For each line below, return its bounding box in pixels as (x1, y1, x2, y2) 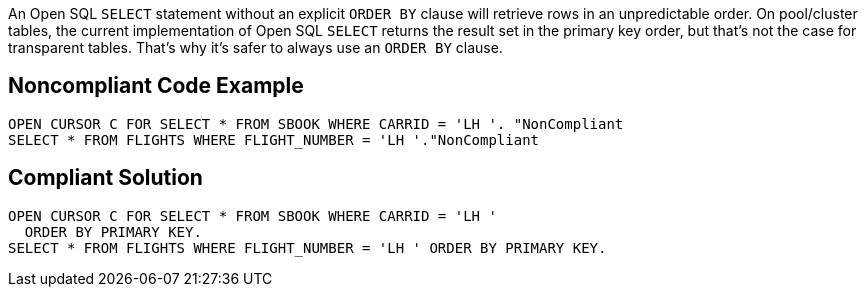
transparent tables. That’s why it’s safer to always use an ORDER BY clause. (8, 39, 503, 56)
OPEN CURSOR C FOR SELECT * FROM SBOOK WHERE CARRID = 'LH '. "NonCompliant (8, 115, 624, 132)
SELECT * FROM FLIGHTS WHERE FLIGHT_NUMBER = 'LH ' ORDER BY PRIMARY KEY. (8, 239, 607, 256)
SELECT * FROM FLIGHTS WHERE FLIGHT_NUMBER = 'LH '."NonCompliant (8, 131, 540, 148)
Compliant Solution (8, 165, 203, 191)
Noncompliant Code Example (8, 73, 304, 99)
